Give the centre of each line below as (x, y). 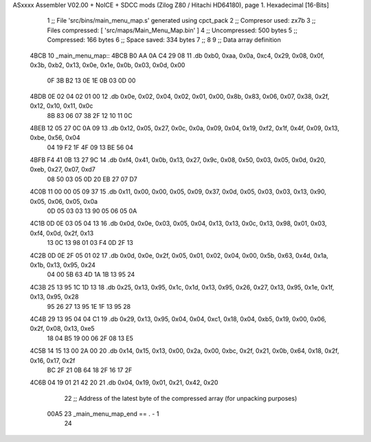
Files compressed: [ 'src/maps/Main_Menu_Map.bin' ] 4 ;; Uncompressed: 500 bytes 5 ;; (172, 30)
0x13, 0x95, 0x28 (54, 297)
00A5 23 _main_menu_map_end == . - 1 (103, 414)
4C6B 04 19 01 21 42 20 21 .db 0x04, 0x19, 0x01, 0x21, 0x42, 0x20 (124, 383)
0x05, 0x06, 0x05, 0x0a (64, 201)
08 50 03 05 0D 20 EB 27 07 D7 (92, 179)
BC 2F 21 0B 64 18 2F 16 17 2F (90, 370)
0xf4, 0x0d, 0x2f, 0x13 (62, 233)
